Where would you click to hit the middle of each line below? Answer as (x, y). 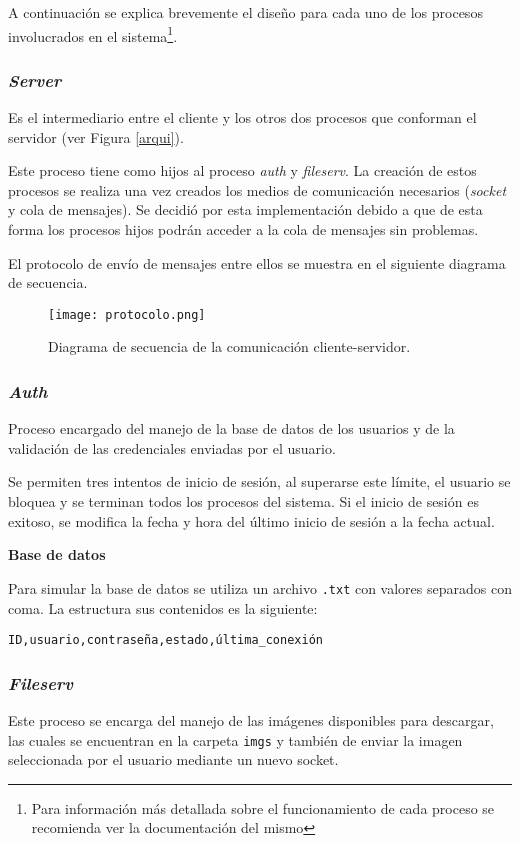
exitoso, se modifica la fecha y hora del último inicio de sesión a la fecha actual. (251, 520)
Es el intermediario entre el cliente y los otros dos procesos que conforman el (242, 117)
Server (35, 79)
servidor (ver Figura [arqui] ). (96, 136)
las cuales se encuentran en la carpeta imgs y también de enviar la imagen (235, 739)
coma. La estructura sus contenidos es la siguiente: (163, 607)
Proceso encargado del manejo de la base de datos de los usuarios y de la (231, 428)
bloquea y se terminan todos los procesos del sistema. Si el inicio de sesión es (243, 501)
